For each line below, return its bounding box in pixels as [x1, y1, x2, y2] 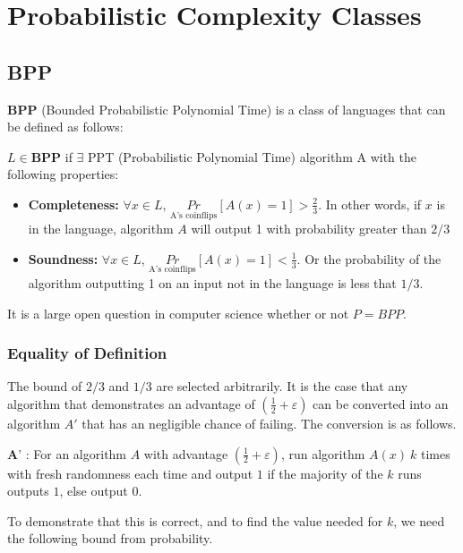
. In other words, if [318, 194, 422, 213]
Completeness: [28, 194, 119, 213]
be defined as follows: [7, 117, 124, 136]
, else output [59, 481, 128, 500]
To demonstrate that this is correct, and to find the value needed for [7, 511, 383, 530]
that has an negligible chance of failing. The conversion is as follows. [81, 413, 457, 432]
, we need [393, 511, 445, 530]
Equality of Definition [7, 342, 167, 364]
